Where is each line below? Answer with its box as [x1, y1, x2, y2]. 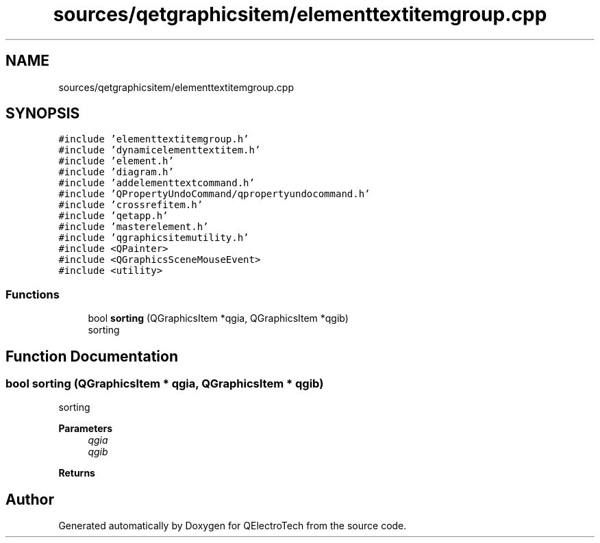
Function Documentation [5, 347, 178, 365]
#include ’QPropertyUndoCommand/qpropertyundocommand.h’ [58, 188, 371, 200]
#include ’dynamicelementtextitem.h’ [58, 144, 261, 156]
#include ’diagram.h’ [58, 166, 174, 178]
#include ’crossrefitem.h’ [58, 199, 203, 211]
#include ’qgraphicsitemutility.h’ [58, 232, 249, 244]
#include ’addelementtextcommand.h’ [58, 177, 255, 189]
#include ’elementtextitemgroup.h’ [58, 134, 249, 145]
